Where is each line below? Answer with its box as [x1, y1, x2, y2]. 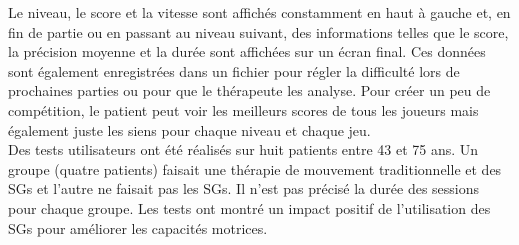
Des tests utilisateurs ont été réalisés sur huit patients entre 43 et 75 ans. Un [8, 139, 479, 160]
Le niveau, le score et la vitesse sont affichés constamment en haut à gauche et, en [8, 2, 511, 22]
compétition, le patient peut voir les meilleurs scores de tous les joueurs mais [8, 99, 479, 120]
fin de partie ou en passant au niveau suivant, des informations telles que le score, [8, 21, 509, 42]
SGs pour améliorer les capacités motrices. [8, 217, 268, 238]
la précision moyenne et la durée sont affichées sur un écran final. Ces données [8, 41, 486, 62]
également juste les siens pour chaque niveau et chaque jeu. [8, 119, 371, 140]
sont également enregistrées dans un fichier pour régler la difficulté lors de [8, 60, 460, 81]
